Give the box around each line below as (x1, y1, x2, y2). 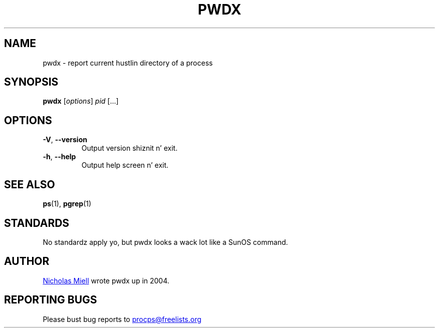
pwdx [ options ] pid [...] (43, 97, 119, 106)
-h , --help (43, 152, 76, 161)
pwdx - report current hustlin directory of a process (43, 58, 213, 67)
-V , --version (43, 135, 87, 144)
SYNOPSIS (4, 76, 59, 89)
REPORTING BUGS (4, 293, 97, 306)
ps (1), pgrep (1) (43, 199, 92, 208)
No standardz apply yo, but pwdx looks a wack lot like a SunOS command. (43, 237, 288, 246)
